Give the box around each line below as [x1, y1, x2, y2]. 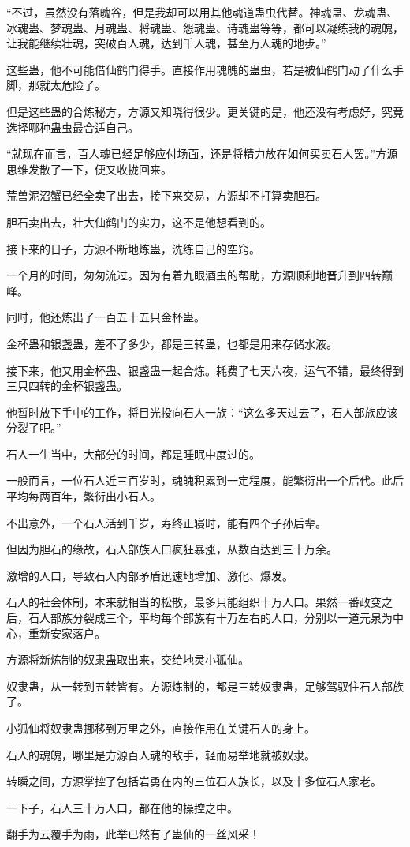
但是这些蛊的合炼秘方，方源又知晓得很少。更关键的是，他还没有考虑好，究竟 [6, 103, 404, 119]
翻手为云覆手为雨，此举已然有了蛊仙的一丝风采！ [6, 826, 260, 842]
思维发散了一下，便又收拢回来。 [6, 160, 172, 177]
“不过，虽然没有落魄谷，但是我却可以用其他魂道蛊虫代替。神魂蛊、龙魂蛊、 [6, 4, 398, 20]
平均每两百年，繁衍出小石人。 [6, 488, 161, 504]
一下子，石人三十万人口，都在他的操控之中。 [6, 799, 238, 815]
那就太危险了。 [28, 77, 106, 93]
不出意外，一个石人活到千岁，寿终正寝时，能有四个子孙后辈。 [6, 514, 326, 530]
